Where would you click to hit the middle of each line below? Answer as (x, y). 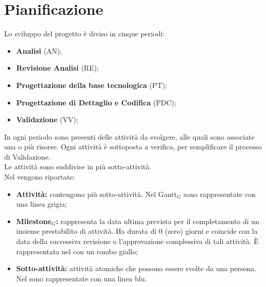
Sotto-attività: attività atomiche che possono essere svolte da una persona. (136, 268)
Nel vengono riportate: (39, 177)
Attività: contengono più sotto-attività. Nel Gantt (96, 194)
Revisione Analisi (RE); (57, 68)
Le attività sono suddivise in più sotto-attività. (78, 167)
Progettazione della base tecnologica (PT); (91, 85)
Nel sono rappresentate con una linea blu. (81, 278)
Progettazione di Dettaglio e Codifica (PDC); (96, 102)
